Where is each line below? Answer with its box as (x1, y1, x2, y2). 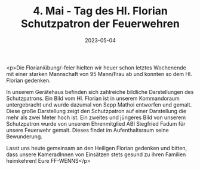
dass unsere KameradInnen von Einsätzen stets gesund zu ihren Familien (6, 151, 186, 158)
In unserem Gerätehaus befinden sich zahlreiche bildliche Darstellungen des (6, 88, 194, 95)
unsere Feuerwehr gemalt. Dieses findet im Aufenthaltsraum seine (6, 126, 169, 133)
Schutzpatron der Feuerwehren (20, 17, 180, 31)
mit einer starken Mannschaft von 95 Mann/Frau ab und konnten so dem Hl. (6, 70, 192, 77)
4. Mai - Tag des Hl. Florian (32, 4, 168, 18)
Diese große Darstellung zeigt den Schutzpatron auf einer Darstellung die (6, 107, 187, 114)
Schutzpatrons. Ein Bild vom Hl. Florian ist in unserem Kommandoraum (6, 95, 180, 102)
